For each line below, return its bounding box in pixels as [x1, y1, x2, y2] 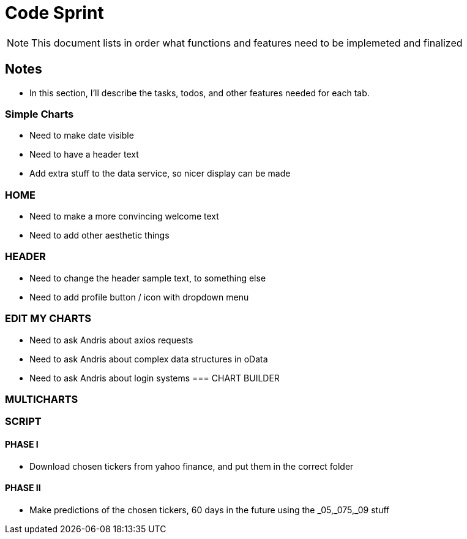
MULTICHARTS [5, 392, 78, 405]
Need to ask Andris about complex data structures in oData [29, 353, 268, 364]
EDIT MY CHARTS [5, 312, 92, 325]
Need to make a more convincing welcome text [29, 211, 219, 222]
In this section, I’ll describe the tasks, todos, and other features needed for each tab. [29, 87, 370, 98]
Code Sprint [5, 2, 104, 23]
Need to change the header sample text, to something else [29, 272, 266, 283]
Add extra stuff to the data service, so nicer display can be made [29, 168, 291, 179]
